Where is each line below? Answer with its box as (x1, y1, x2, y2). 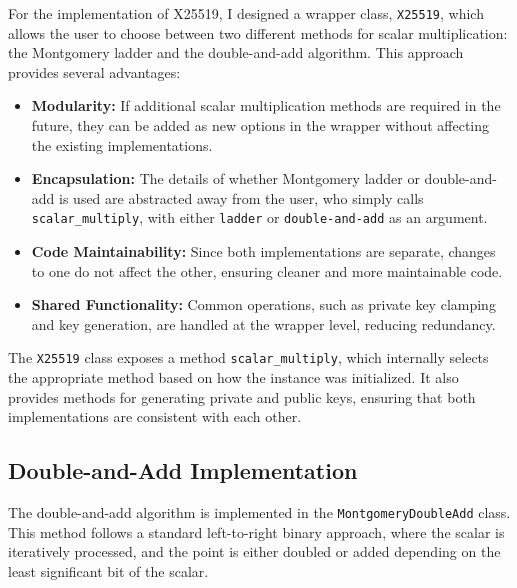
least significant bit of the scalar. (8, 560, 209, 581)
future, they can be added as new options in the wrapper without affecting (31, 115, 490, 136)
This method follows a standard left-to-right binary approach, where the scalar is (8, 521, 505, 542)
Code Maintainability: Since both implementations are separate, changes (31, 241, 496, 262)
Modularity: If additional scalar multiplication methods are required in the (31, 95, 501, 116)
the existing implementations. (31, 134, 213, 155)
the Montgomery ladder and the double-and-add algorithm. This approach (8, 42, 464, 63)
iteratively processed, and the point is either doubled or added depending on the (8, 541, 501, 562)
